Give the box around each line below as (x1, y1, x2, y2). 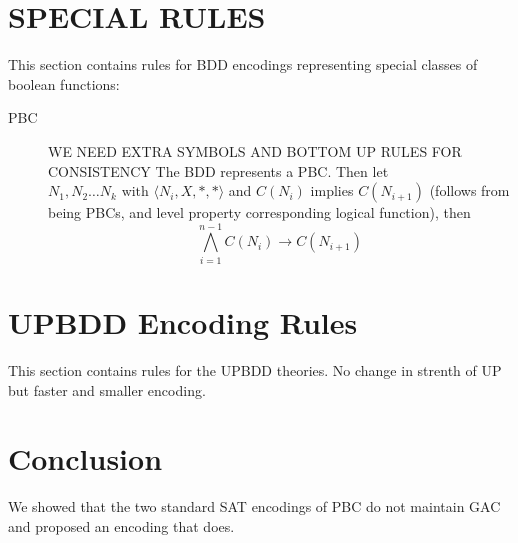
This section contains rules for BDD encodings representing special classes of (8, 54, 478, 75)
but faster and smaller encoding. (8, 379, 206, 400)
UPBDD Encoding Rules (8, 302, 358, 342)
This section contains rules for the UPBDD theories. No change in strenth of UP (8, 359, 502, 380)
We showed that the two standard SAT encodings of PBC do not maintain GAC (8, 496, 501, 517)
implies (310, 180, 354, 201)
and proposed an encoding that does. (8, 515, 235, 536)
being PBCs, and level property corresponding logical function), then (48, 202, 471, 223)
